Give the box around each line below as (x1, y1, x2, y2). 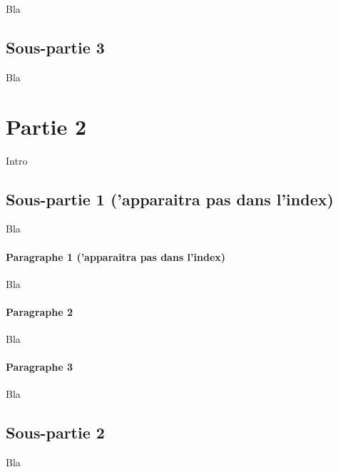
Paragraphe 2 (6, 304, 73, 319)
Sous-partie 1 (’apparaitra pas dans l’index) (6, 188, 334, 210)
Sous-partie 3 (6, 36, 105, 58)
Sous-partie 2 (6, 421, 105, 443)
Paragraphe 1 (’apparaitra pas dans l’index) (6, 249, 226, 264)
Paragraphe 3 (6, 359, 73, 374)
